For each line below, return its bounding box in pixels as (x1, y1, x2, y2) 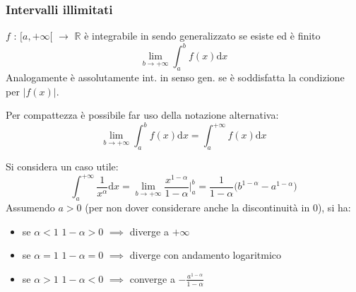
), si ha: (317, 200, 351, 215)
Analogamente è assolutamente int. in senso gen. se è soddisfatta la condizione (6, 70, 345, 85)
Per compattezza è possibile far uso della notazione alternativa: (6, 107, 279, 122)
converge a (129, 271, 175, 286)
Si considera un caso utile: (6, 159, 119, 174)
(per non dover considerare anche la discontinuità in (85, 200, 310, 215)
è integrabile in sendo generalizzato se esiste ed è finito (84, 28, 321, 43)
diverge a (129, 223, 169, 238)
